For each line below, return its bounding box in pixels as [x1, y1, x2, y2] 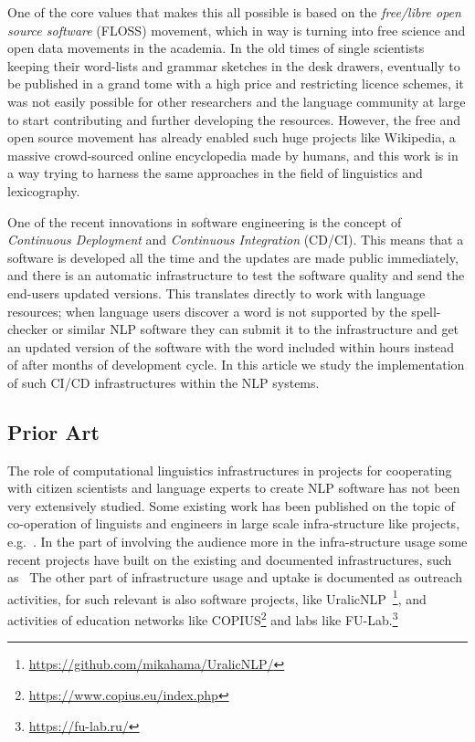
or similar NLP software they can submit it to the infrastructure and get [52, 319, 459, 339]
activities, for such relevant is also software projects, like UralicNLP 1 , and [7, 586, 427, 608]
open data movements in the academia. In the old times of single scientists [7, 38, 425, 57]
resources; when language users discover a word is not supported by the [7, 301, 407, 320]
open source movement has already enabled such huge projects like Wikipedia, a [7, 128, 456, 147]
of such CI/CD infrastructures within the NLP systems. [7, 372, 320, 392]
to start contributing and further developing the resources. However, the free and [7, 110, 461, 129]
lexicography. [7, 181, 80, 200]
